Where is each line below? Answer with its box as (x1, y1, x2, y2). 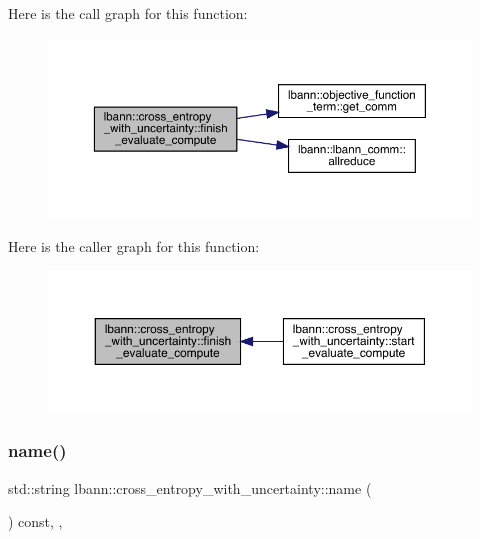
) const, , (8, 511, 63, 532)
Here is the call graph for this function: (8, 3, 248, 23)
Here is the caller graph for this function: (8, 236, 260, 257)
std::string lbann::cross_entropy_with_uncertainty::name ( (8, 477, 372, 498)
